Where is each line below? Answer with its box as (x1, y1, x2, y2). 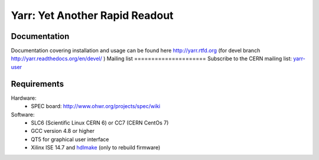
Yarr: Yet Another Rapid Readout (11, 9, 174, 22)
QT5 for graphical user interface (31, 136, 109, 143)
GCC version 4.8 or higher (31, 128, 95, 135)
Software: (11, 111, 35, 118)
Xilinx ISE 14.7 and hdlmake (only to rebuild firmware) (31, 144, 161, 151)
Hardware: (11, 94, 37, 102)
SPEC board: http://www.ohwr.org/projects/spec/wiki (31, 103, 161, 110)
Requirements (11, 79, 64, 89)
